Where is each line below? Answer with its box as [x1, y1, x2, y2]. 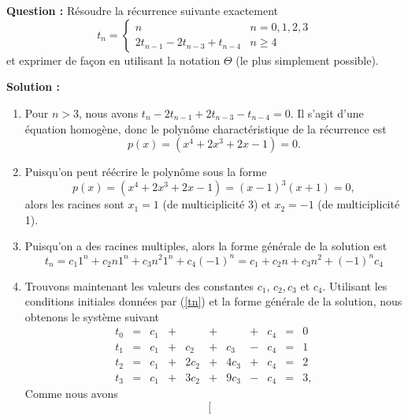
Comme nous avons [24, 385, 118, 402]
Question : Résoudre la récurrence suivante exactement [6, 2, 279, 19]
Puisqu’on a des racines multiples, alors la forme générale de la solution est [24, 238, 388, 254]
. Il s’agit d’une [290, 104, 364, 121]
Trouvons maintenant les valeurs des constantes [24, 277, 254, 294]
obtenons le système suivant [24, 308, 160, 324]
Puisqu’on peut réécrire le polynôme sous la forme [24, 163, 267, 180]
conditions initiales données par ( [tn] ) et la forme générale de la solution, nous [24, 293, 402, 309]
